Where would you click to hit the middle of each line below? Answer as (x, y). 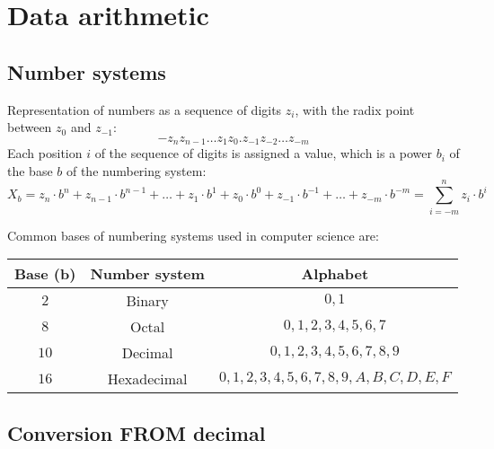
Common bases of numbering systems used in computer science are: (193, 235)
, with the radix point (355, 109)
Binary (147, 301)
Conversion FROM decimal (137, 432)
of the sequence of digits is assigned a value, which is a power (264, 153)
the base (30, 170)
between (30, 127)
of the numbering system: (136, 170)
